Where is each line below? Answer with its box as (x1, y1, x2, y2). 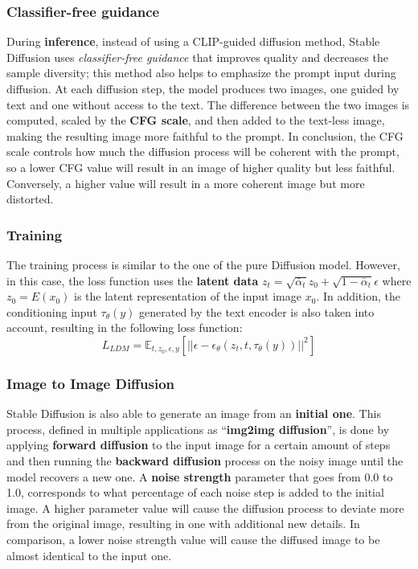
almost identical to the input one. (6, 546, 172, 563)
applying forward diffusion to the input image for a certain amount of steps (6, 436, 391, 453)
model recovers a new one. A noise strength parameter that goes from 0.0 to (6, 468, 393, 485)
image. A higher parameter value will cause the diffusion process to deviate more (6, 499, 404, 516)
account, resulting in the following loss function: (6, 319, 243, 336)
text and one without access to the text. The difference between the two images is (6, 96, 410, 113)
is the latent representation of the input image (74, 288, 301, 305)
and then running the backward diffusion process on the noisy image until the (6, 452, 404, 469)
